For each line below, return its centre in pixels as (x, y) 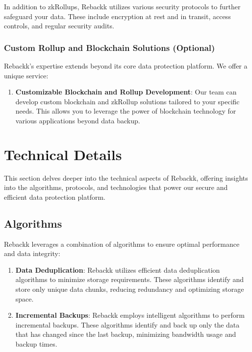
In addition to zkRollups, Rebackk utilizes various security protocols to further (122, 6)
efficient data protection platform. (55, 197)
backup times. (36, 344)
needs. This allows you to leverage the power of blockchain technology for (126, 111)
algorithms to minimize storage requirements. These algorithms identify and (130, 279)
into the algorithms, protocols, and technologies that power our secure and (116, 187)
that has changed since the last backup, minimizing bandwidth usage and (126, 334)
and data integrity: (32, 253)
